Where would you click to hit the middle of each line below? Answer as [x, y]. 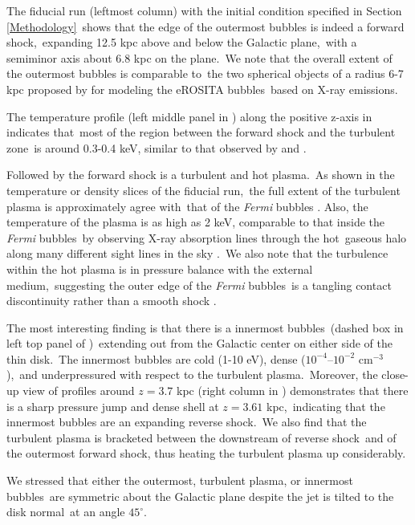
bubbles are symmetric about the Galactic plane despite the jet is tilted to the [200, 496]
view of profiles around [79, 391]
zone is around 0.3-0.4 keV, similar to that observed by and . [157, 147]
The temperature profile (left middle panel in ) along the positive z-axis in [189, 116]
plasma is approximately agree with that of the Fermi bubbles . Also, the [187, 206]
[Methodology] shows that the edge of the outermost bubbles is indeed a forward [205, 26]
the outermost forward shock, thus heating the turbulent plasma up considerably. [206, 453]
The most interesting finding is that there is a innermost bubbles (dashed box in [205, 327]
